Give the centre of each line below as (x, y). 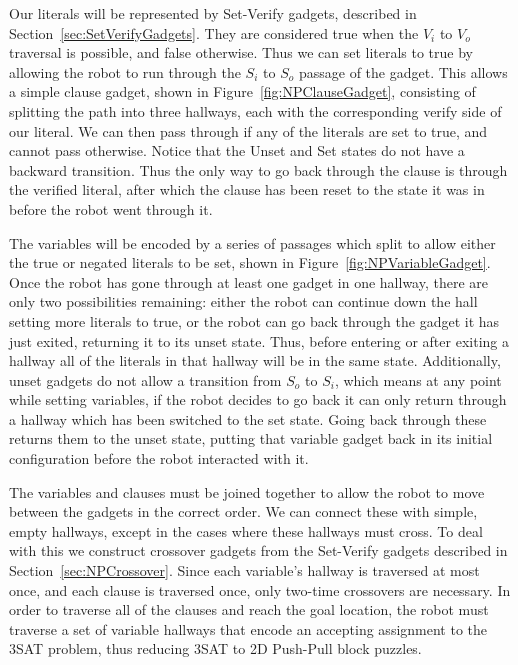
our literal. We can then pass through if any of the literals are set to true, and (248, 130)
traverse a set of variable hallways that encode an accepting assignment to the (248, 628)
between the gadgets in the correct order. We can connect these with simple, (243, 511)
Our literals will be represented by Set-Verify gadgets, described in (213, 13)
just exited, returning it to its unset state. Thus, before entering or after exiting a (259, 340)
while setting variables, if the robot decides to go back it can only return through (258, 399)
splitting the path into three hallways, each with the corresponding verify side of (255, 110)
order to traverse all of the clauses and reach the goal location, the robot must (249, 609)
